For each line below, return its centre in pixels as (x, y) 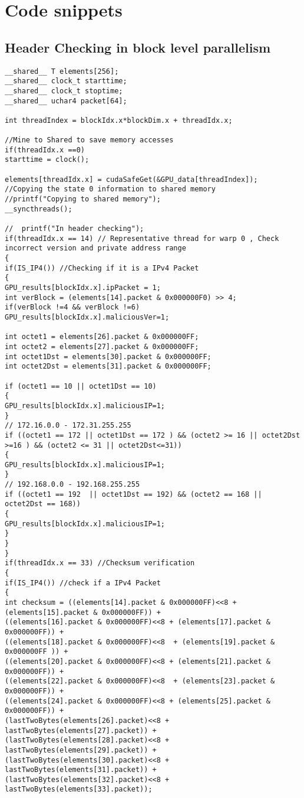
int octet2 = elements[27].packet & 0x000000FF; (102, 346)
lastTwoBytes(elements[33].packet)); (79, 789)
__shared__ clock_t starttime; (66, 81)
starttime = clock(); (47, 160)
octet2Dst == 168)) (43, 504)
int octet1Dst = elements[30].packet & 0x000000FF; (108, 356)
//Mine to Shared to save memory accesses (89, 140)
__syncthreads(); (39, 209)
